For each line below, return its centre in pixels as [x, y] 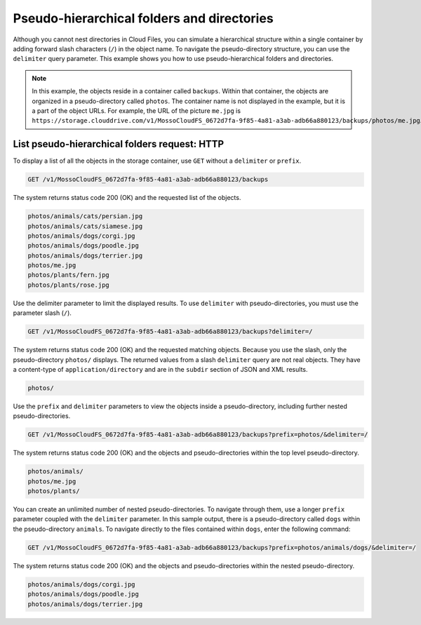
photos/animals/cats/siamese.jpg [85, 226]
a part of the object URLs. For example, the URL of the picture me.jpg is [136, 110]
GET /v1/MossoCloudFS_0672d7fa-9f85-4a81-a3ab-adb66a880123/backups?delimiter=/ [170, 332]
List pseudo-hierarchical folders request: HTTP [119, 144]
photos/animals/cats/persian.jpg [85, 216]
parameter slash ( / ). [42, 313]
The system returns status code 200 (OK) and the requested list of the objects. [127, 198]
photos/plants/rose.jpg [69, 285]
